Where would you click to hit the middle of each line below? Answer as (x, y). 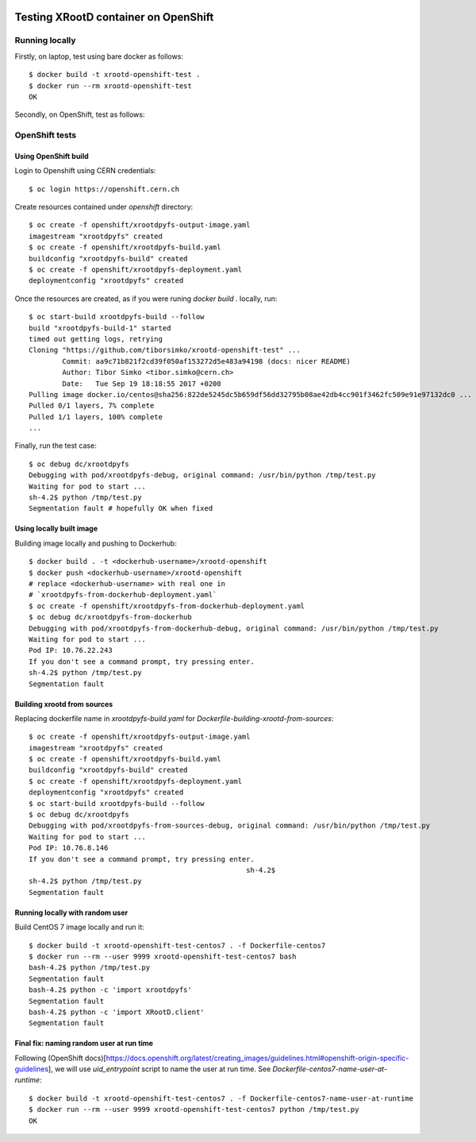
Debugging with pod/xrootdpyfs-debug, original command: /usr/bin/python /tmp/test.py (202, 475)
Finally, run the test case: (56, 446)
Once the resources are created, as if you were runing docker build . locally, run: (146, 299)
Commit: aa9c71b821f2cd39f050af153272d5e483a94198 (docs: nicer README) (207, 361)
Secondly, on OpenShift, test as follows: (80, 114)
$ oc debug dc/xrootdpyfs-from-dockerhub (110, 617)
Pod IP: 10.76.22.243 (71, 650)
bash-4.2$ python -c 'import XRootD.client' (117, 1012)
